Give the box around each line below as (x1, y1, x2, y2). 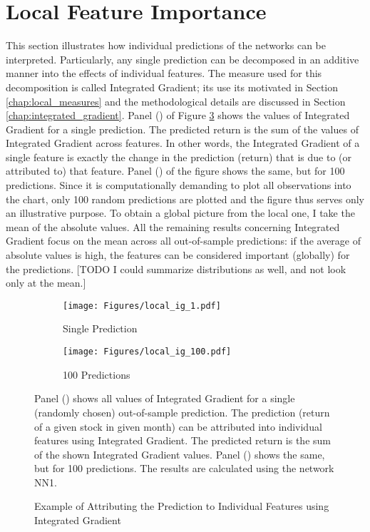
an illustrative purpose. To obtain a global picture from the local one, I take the (6, 205, 355, 220)
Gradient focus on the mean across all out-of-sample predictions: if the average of (6, 233, 361, 248)
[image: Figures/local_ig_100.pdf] (63, 347, 232, 357)
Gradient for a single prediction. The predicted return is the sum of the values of (6, 121, 359, 136)
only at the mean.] (6, 275, 86, 290)
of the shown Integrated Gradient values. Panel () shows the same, (34, 446, 325, 461)
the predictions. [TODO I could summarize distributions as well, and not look (6, 261, 346, 276)
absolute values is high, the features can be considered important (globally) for (6, 247, 350, 262)
